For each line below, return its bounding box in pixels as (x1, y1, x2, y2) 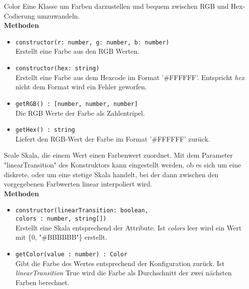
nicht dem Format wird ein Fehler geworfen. (15, 82, 147, 92)
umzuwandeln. (37, 10, 80, 21)
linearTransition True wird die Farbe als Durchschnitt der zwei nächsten (15, 268, 232, 278)
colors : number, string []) (15, 215, 106, 222)
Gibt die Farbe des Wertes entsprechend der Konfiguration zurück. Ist (15, 258, 225, 268)
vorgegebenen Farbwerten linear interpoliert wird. (4, 179, 152, 189)
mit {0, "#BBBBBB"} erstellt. (15, 232, 107, 242)
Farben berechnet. (15, 277, 70, 287)
